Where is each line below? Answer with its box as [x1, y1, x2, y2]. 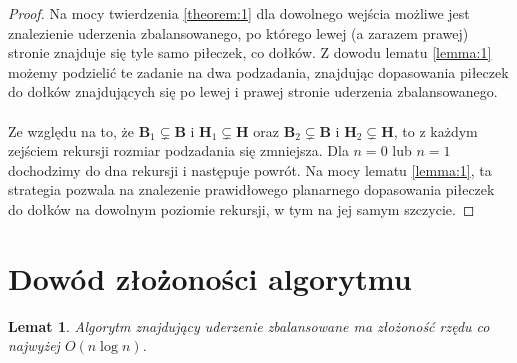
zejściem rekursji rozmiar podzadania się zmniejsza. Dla [8, 140, 349, 161]
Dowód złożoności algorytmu [8, 257, 412, 298]
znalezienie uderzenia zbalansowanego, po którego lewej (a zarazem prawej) [8, 22, 469, 43]
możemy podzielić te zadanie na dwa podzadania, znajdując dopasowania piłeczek [8, 61, 509, 82]
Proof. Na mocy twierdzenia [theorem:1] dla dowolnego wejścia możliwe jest [8, 3, 470, 23]
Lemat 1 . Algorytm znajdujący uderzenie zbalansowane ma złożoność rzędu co [8, 315, 490, 336]
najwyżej [8, 335, 60, 356]
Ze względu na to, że [8, 120, 134, 141]
